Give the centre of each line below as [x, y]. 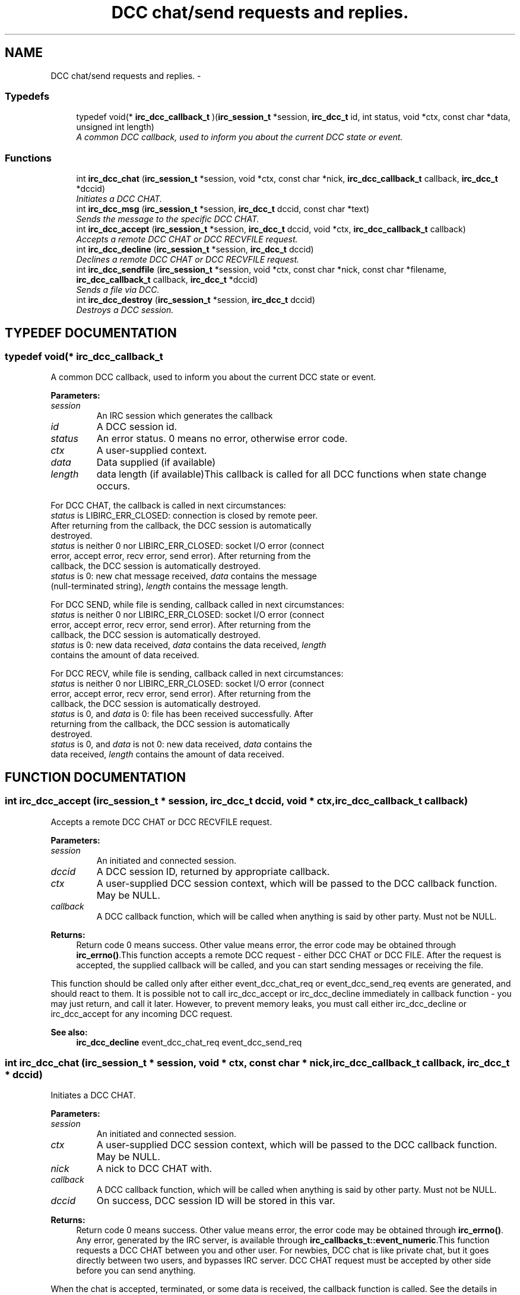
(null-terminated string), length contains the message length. [169, 586]
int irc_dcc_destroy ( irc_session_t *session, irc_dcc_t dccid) [196, 300]
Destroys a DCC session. [125, 310]
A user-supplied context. [152, 451]
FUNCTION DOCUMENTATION [95, 777]
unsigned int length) [115, 127]
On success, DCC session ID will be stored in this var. [216, 1201]
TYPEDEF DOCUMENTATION [91, 333]
